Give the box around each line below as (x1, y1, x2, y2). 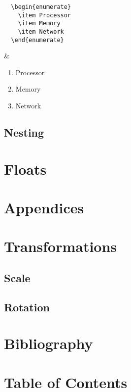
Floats (4, 158, 47, 179)
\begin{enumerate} (11, 3, 71, 10)
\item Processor (18, 11, 71, 19)
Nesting (4, 125, 44, 140)
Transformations (4, 236, 117, 256)
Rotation (4, 299, 50, 314)
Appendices (4, 197, 84, 217)
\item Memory (18, 20, 61, 27)
